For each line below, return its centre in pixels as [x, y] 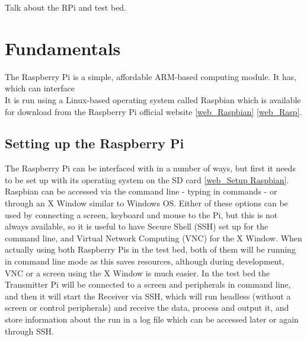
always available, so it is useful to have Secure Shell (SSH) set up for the [137, 226]
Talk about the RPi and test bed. [66, 7]
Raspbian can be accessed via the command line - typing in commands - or [141, 191]
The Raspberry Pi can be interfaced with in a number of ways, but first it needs [150, 168]
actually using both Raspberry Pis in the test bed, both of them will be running [150, 249]
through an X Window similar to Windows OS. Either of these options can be [146, 203]
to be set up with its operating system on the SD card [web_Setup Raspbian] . [147, 179]
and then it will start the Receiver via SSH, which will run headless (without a [148, 296]
